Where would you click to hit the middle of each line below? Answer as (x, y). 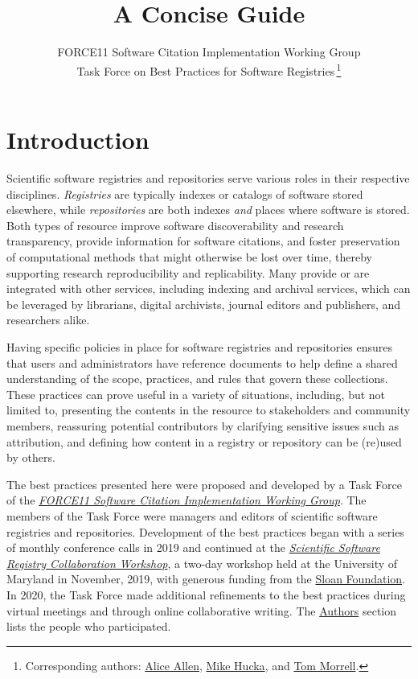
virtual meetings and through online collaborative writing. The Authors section (202, 610)
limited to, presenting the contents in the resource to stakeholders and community (209, 410)
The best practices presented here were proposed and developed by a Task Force (204, 484)
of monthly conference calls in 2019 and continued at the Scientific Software (193, 547)
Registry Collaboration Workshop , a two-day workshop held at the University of (202, 563)
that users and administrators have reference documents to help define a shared (202, 362)
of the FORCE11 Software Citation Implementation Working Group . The (186, 500)
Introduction (78, 140)
